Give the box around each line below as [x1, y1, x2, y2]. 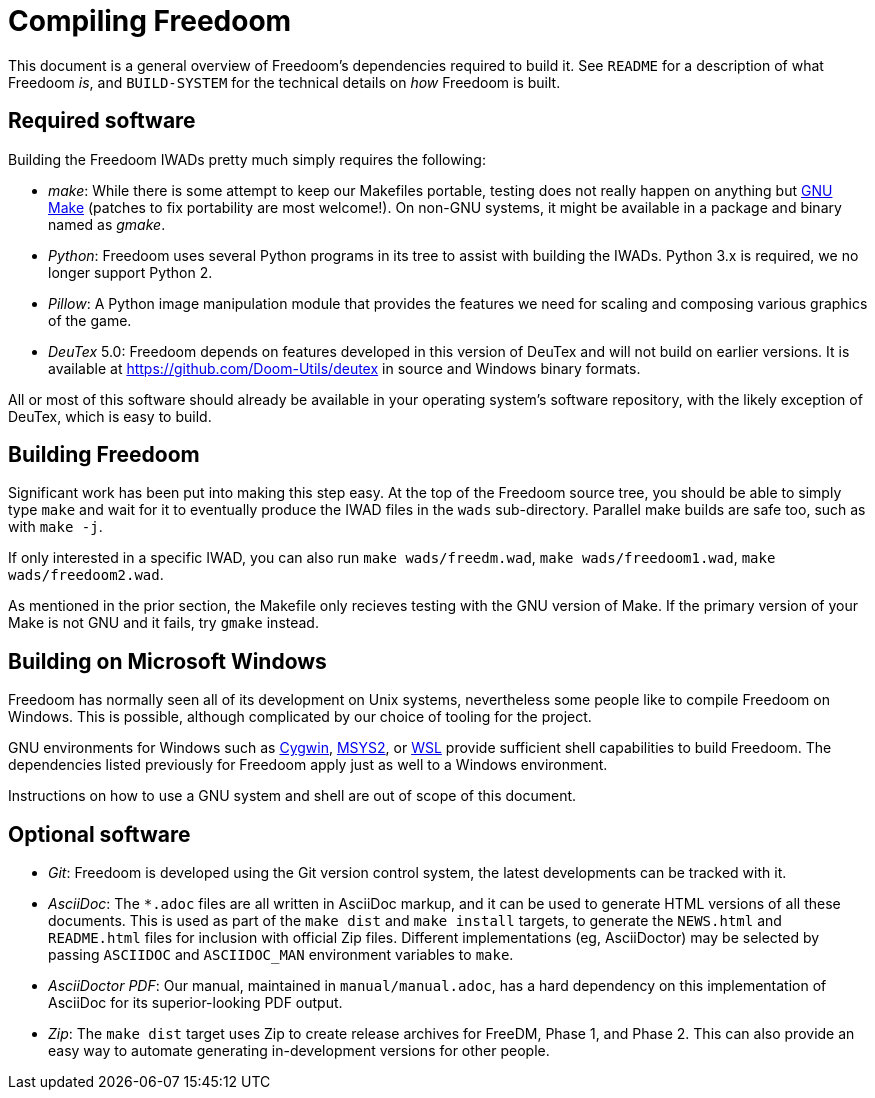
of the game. [48, 311, 132, 329]
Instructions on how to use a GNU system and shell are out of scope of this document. [8, 787, 577, 805]
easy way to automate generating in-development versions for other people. [48, 1042, 550, 1060]
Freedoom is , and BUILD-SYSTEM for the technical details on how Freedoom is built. [8, 73, 561, 91]
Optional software [8, 821, 191, 847]
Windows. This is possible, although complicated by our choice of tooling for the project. [8, 708, 592, 726]
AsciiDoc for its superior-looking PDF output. [48, 994, 343, 1012]
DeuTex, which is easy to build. [8, 407, 212, 425]
